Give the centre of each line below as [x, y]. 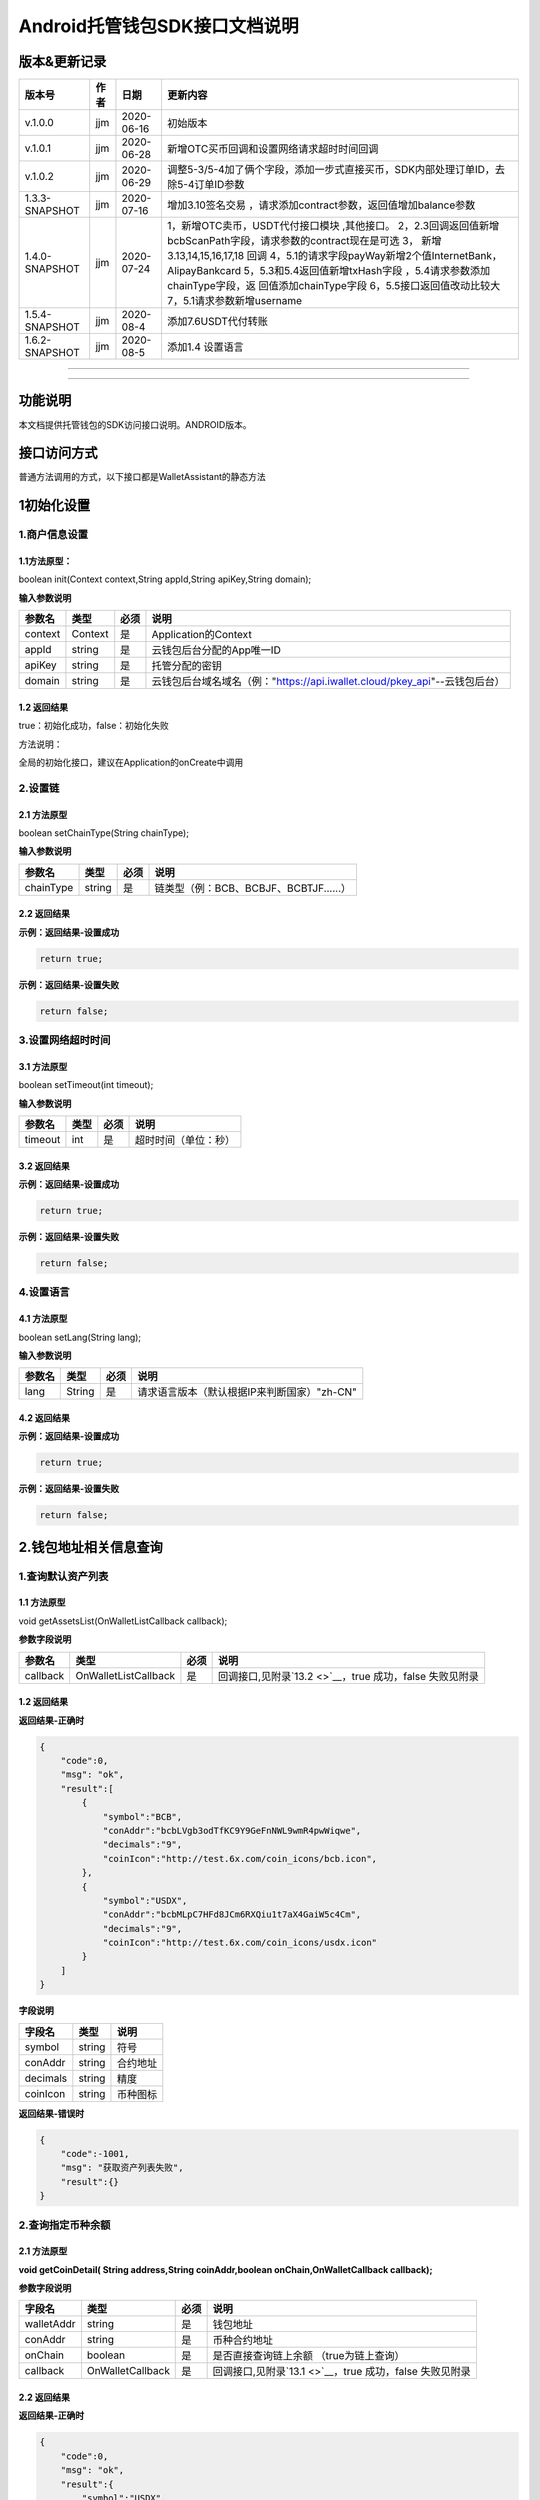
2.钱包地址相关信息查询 [91, 1546]
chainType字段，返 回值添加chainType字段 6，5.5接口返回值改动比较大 [333, 286]
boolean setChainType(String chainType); [104, 832]
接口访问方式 [58, 453]
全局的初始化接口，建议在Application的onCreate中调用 [131, 762]
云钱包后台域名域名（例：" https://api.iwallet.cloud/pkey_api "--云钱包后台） [328, 682]
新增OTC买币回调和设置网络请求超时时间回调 [272, 149]
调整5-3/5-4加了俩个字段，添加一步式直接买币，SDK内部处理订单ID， [330, 170]
